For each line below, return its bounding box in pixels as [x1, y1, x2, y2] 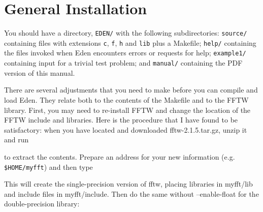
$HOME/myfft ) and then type [4, 161, 93, 172]
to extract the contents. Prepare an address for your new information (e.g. [4, 151, 235, 162]
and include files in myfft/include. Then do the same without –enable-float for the [4, 188, 259, 199]
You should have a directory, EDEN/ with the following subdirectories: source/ [4, 27, 247, 38]
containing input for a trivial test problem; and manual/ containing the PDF [4, 57, 243, 68]
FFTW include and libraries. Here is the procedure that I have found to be [4, 114, 238, 125]
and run [4, 134, 29, 145]
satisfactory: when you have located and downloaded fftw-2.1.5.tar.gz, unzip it [4, 124, 247, 135]
